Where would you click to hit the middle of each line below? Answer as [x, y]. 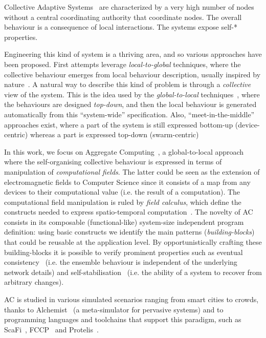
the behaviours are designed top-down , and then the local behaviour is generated [130, 104]
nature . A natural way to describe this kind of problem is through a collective [128, 84]
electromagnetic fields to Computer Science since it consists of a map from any [127, 182]
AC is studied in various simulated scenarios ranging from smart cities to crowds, [131, 299]
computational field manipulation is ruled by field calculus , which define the [123, 202]
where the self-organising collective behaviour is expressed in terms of [113, 162]
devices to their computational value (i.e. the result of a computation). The [122, 192]
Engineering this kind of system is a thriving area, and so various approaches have [133, 54]
